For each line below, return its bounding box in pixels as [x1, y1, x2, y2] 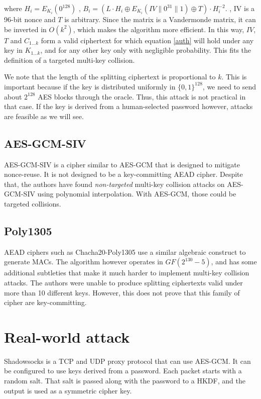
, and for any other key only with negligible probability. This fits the [40, 45, 251, 55]
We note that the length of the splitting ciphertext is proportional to [4, 71, 216, 82]
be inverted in [4, 24, 47, 34]
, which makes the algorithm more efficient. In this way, [73, 24, 244, 34]
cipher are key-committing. [4, 297, 87, 308]
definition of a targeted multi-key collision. [4, 54, 135, 65]
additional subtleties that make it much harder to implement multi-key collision [4, 267, 249, 278]
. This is [221, 71, 247, 82]
